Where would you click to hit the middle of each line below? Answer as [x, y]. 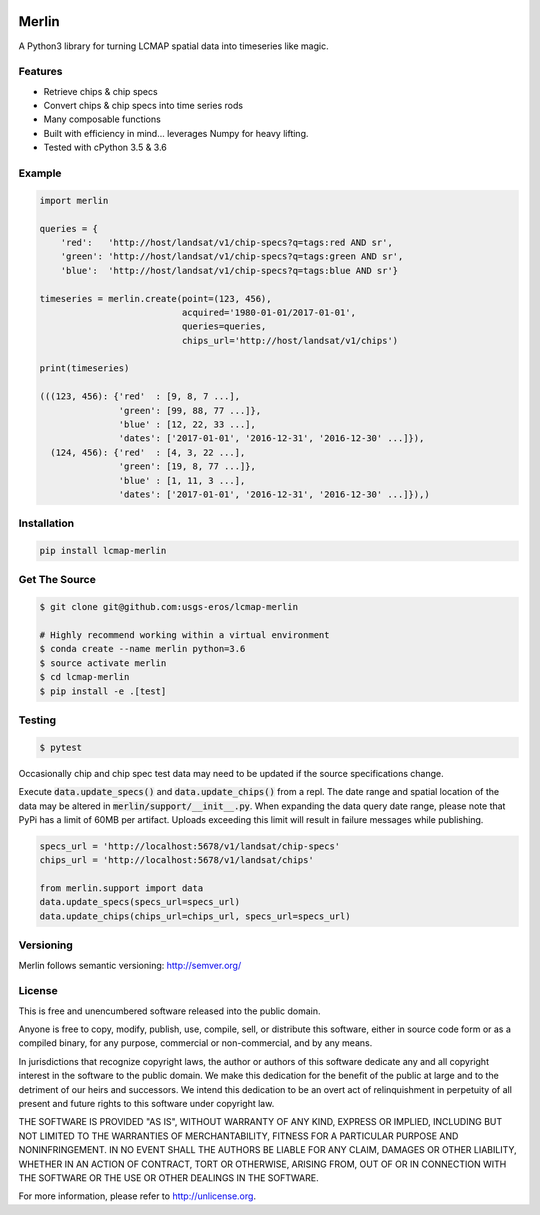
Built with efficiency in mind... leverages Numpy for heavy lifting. [176, 133]
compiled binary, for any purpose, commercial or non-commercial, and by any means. [195, 1043]
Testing [37, 720]
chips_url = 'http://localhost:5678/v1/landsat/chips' [176, 860]
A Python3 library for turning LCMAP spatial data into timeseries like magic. [173, 46]
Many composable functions [102, 119]
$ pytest [61, 747]
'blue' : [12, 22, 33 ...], [187, 424]
